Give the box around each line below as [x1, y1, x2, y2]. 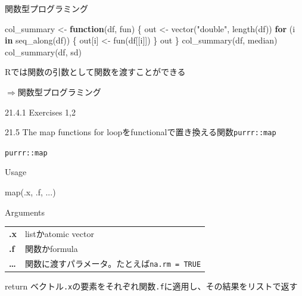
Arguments [5, 205, 45, 218]
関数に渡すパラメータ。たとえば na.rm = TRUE [24, 257, 201, 269]
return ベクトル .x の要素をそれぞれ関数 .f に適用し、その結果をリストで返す [5, 279, 298, 292]
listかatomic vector [24, 228, 94, 239]
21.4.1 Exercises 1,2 [5, 105, 76, 118]
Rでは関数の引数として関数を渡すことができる [5, 66, 186, 78]
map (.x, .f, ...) [5, 186, 56, 198]
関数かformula [24, 242, 78, 254]
